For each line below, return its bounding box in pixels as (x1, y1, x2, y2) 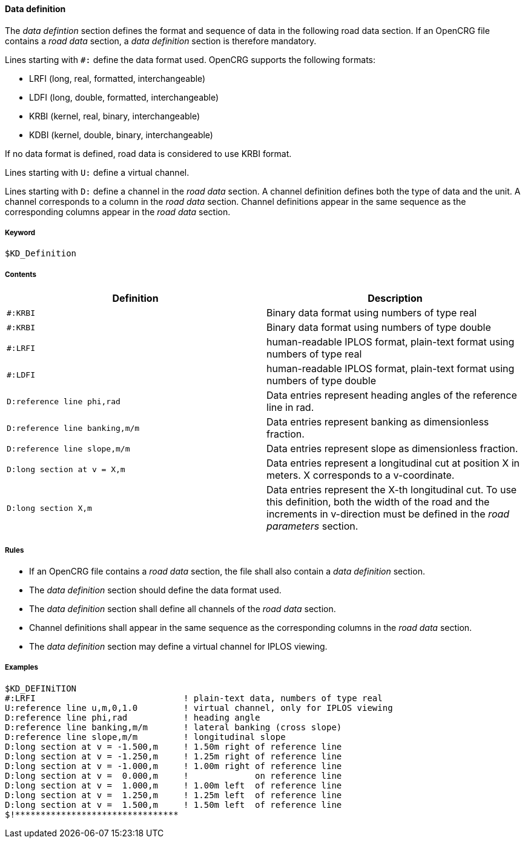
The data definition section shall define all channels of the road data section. (29, 603, 336, 614)
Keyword (5, 228, 36, 237)
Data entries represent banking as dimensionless (266, 416, 489, 428)
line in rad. (266, 401, 314, 414)
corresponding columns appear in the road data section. (5, 206, 231, 217)
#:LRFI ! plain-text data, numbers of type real (5, 693, 383, 703)
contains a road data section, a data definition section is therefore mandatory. (5, 35, 317, 46)
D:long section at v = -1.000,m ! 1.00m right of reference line (5, 761, 342, 771)
